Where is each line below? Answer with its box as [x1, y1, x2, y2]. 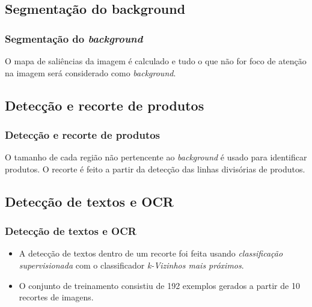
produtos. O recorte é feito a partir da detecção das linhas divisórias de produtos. [5, 162, 305, 175]
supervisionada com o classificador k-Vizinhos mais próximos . [19, 258, 244, 271]
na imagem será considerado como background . [5, 66, 176, 79]
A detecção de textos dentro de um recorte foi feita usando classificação [19, 247, 283, 260]
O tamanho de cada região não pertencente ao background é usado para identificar [5, 151, 307, 163]
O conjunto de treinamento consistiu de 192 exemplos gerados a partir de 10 [19, 279, 300, 291]
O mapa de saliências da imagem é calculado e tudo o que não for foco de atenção [5, 55, 307, 67]
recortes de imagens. [19, 291, 94, 303]
